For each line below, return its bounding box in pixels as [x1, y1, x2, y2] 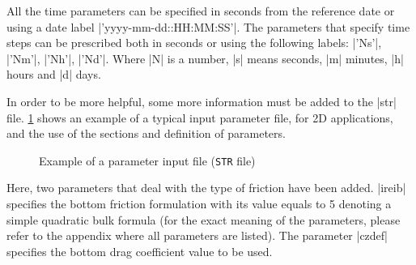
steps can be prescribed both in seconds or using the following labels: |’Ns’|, [6, 34, 382, 51]
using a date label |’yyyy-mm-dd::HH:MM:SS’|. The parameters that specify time [6, 18, 410, 35]
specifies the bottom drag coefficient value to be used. [6, 242, 273, 259]
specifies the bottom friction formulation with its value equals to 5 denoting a [6, 195, 392, 212]
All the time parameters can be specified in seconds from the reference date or [6, 2, 395, 19]
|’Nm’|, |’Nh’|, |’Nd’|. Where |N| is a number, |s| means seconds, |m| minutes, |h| [6, 49, 404, 66]
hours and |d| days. [6, 66, 101, 83]
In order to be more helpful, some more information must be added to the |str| [6, 92, 397, 109]
